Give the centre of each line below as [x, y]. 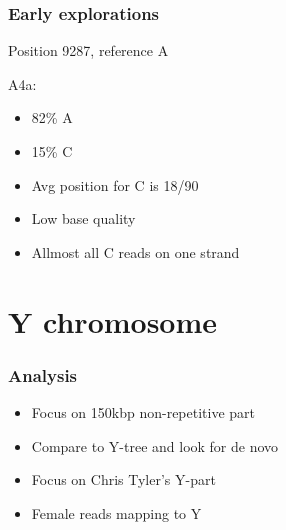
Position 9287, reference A [88, 50]
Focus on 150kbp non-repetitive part [143, 411]
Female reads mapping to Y [116, 512]
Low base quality [83, 218]
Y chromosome [113, 320]
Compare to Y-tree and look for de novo [155, 445]
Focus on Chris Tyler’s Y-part [123, 479]
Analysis [43, 374]
